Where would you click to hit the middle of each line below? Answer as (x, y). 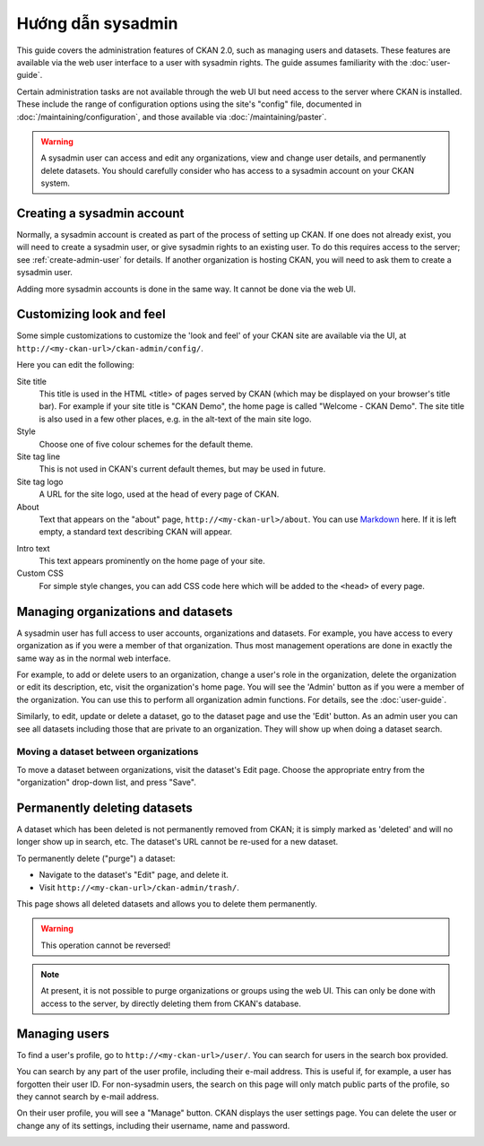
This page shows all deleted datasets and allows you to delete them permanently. (167, 903)
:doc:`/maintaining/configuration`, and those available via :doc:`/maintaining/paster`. (172, 117)
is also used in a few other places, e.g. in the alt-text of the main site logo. (176, 419)
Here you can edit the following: (75, 365)
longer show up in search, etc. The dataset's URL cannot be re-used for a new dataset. (177, 842)
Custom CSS (40, 573)
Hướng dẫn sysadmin (97, 23)
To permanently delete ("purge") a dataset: (96, 858)
